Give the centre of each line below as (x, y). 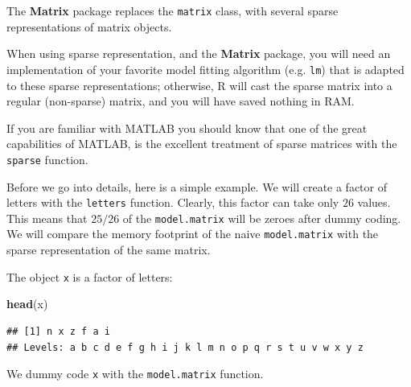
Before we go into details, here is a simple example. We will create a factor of (197, 186)
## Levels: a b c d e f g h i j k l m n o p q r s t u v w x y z (185, 347)
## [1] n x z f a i (58, 331)
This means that (47, 218)
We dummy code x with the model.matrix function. (135, 374)
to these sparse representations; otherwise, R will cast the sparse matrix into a (199, 85)
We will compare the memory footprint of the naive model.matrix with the (193, 234)
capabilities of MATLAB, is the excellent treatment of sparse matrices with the (202, 144)
